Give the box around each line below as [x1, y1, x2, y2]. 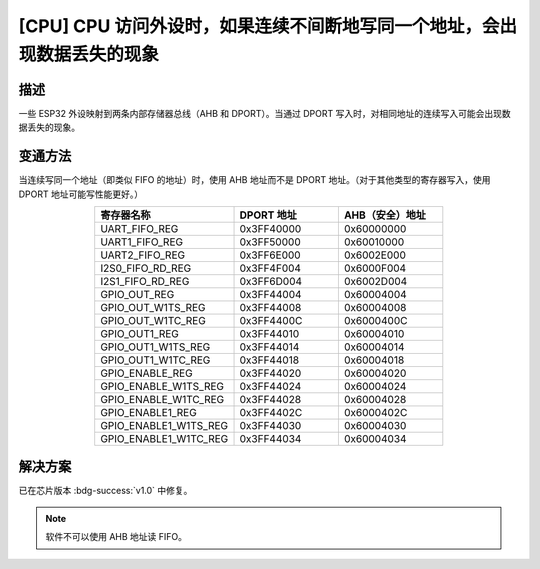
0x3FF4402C [239, 405, 303, 419]
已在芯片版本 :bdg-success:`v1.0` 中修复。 [18, 485, 193, 497]
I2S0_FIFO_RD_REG [100, 261, 192, 275]
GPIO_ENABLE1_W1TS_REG [100, 418, 229, 432]
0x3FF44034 [239, 431, 302, 445]
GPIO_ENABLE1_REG [100, 405, 197, 419]
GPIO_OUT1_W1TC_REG [100, 353, 211, 367]
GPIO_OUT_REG [100, 287, 175, 301]
